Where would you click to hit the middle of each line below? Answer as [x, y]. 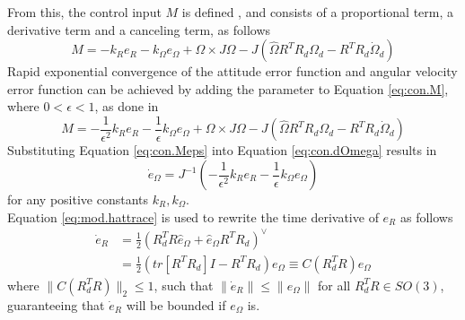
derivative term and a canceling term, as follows [139, 29]
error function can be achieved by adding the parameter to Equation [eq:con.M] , [228, 88]
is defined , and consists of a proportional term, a [318, 12]
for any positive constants [78, 199]
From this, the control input [84, 12]
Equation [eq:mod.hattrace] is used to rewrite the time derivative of [193, 216]
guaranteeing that [56, 304]
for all [334, 285]
